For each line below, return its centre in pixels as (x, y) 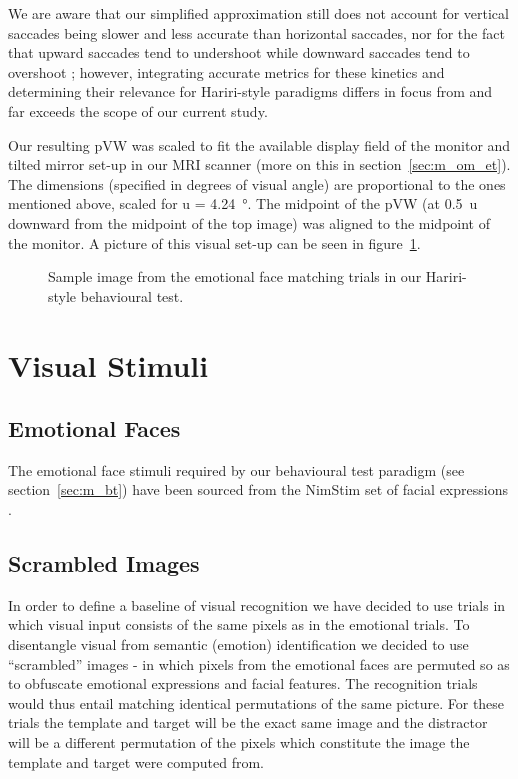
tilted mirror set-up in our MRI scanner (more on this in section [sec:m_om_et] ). (259, 164)
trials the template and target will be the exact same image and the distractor (248, 722)
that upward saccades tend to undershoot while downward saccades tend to (239, 52)
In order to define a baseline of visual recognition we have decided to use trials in (257, 604)
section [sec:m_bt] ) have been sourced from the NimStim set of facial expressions (258, 489)
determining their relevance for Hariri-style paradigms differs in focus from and (250, 91)
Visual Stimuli (108, 364)
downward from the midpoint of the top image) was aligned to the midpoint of (249, 222)
